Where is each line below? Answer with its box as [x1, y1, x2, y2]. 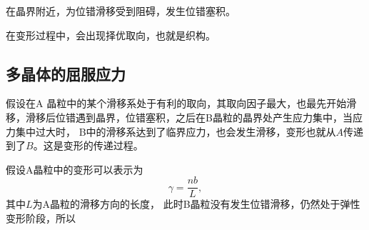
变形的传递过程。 [63, 138, 143, 153]
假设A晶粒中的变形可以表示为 [6, 161, 143, 176]
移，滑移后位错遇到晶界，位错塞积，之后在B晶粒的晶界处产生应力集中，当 [6, 109, 353, 124]
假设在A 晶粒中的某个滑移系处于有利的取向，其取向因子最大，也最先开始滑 [6, 96, 357, 111]
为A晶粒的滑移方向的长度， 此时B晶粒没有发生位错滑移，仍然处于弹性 [32, 196, 360, 211]
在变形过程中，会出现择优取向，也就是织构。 [6, 27, 216, 42]
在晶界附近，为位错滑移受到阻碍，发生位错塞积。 [6, 4, 236, 18]
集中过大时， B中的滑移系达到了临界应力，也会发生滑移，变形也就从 [15, 124, 336, 139]
